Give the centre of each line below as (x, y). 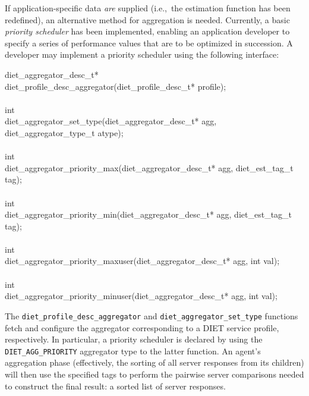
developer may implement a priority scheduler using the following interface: (142, 54)
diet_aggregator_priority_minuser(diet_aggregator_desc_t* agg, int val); (141, 296)
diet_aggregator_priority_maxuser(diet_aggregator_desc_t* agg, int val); (142, 261)
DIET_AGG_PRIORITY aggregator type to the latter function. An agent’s (133, 351)
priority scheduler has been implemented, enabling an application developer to (147, 31)
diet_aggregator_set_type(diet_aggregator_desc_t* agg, (111, 121)
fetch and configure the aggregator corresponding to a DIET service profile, (142, 327)
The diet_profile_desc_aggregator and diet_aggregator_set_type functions (152, 315)
